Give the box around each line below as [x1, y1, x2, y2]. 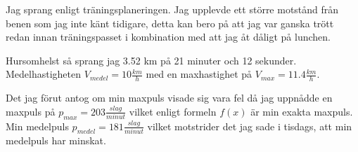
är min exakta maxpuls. [250, 104, 353, 118]
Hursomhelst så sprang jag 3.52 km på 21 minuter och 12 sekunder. [6, 53, 297, 67]
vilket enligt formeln [129, 104, 217, 118]
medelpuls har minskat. [6, 133, 106, 148]
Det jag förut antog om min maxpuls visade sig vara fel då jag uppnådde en [6, 90, 333, 105]
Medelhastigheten [6, 67, 82, 81]
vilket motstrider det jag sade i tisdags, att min [147, 118, 352, 133]
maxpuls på [6, 104, 56, 118]
